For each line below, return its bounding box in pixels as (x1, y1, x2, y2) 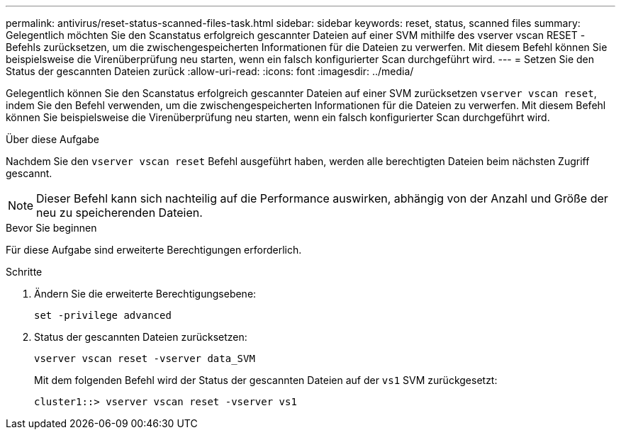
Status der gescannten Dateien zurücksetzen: (34, 331, 247, 343)
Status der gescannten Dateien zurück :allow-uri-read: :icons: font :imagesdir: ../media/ (6, 65, 414, 77)
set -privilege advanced (34, 310, 172, 321)
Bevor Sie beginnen (6, 222, 97, 234)
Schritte (6, 266, 43, 278)
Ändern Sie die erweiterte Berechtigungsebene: (34, 288, 257, 300)
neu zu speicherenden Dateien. (36, 205, 203, 220)
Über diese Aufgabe (6, 133, 99, 145)
